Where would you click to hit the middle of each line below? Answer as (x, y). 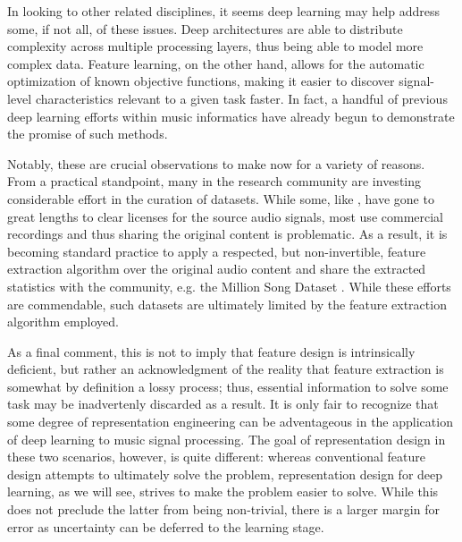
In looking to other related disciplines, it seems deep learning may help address (223, 11)
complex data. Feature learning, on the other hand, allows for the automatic (216, 63)
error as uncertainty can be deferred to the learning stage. (166, 526)
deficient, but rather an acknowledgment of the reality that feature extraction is (226, 369)
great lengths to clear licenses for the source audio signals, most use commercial (226, 216)
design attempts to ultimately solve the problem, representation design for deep (225, 474)
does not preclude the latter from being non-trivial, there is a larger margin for (223, 509)
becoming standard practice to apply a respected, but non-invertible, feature (217, 251)
